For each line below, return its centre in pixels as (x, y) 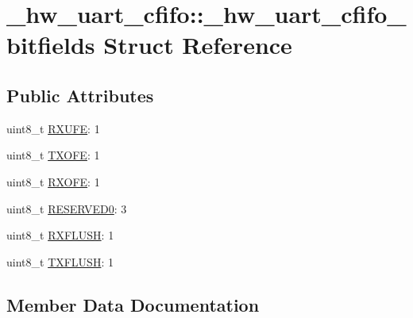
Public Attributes (80, 95)
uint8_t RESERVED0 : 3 (67, 208)
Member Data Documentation (133, 304)
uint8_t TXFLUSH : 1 (60, 261)
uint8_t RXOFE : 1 (53, 181)
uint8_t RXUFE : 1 (53, 128)
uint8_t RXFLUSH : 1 (60, 235)
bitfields (51, 45)
